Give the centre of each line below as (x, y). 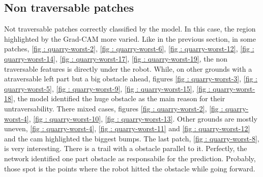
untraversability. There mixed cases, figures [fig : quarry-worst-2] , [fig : (114, 108)
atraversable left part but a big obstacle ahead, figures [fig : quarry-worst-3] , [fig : (131, 79)
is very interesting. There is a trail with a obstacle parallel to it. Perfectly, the (126, 148)
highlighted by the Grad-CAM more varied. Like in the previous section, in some (130, 38)
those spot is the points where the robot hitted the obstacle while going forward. (130, 168)
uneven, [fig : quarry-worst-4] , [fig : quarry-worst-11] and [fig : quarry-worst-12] (127, 128)
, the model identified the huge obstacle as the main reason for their (119, 98)
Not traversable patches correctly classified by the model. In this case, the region (130, 29)
